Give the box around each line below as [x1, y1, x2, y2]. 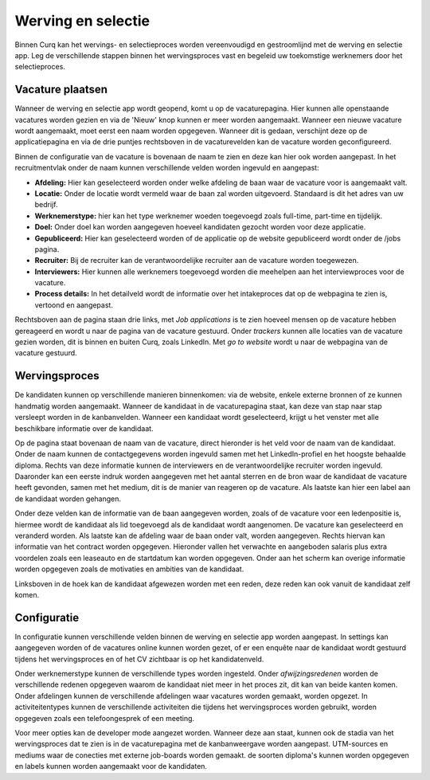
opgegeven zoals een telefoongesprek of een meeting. [14, 713, 195, 723]
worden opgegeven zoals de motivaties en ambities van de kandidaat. [14, 564, 244, 574]
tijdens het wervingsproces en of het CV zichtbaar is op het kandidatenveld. [14, 654, 264, 664]
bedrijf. [34, 200, 58, 210]
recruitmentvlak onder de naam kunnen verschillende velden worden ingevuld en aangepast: [14, 163, 319, 173]
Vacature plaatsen [14, 83, 107, 96]
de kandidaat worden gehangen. [14, 494, 122, 504]
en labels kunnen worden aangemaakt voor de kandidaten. [14, 762, 207, 771]
